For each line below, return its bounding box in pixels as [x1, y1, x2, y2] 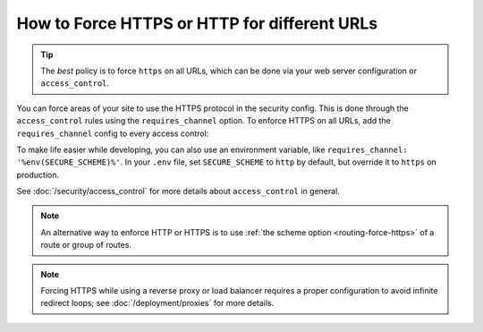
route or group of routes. [40, 240, 131, 251]
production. [16, 169, 60, 180]
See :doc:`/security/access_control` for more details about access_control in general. [16, 186, 340, 197]
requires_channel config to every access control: [16, 128, 209, 139]
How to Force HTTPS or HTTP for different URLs [16, 13, 378, 33]
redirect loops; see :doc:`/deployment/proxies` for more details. [40, 298, 275, 309]
